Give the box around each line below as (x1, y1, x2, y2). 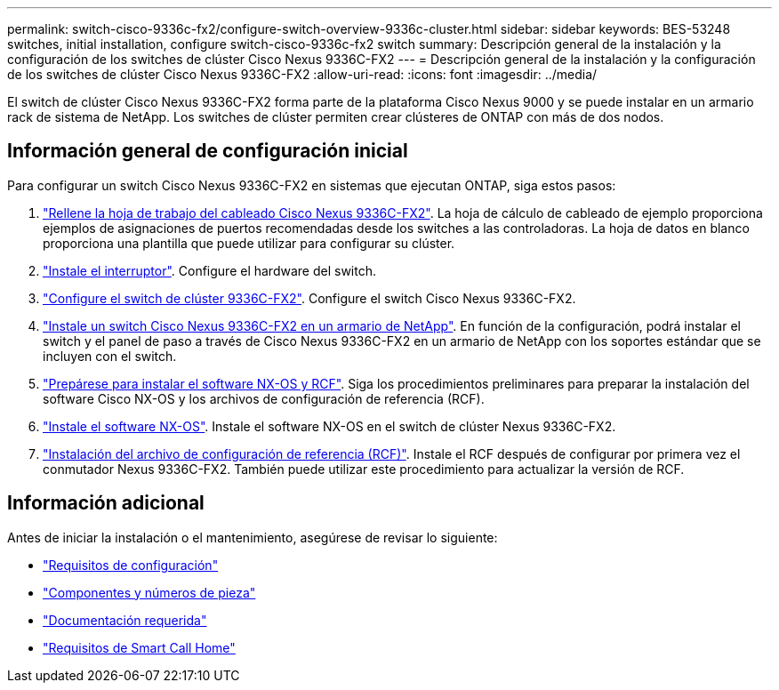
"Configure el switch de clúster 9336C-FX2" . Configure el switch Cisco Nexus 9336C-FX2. (43, 290, 576, 306)
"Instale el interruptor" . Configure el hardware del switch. (43, 262, 376, 278)
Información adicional (7, 492, 205, 515)
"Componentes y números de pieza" (43, 584, 256, 600)
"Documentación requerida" (43, 612, 207, 628)
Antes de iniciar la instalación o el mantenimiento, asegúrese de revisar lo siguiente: (7, 529, 498, 545)
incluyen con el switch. (43, 348, 177, 364)
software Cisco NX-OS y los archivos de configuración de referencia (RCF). (43, 390, 485, 406)
